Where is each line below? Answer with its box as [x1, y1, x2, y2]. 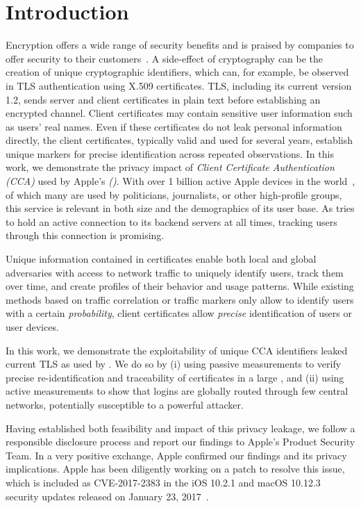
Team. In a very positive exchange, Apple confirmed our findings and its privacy [6, 448, 347, 462]
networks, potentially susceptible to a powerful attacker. [6, 397, 244, 411]
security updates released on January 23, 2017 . [6, 489, 209, 503]
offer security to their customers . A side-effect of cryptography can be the [6, 51, 324, 65]
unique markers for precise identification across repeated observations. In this [6, 146, 334, 161]
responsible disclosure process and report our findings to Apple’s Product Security [6, 434, 355, 449]
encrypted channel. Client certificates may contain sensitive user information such [6, 106, 353, 120]
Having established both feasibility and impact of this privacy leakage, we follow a [6, 420, 355, 435]
